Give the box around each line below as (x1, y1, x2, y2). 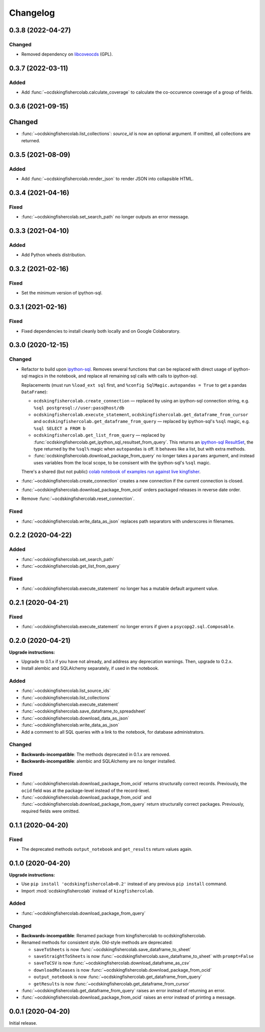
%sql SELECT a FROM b (33, 425, 86, 431)
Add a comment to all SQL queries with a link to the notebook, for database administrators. (21, 729, 205, 735)
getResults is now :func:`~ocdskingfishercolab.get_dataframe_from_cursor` (33, 980, 191, 986)
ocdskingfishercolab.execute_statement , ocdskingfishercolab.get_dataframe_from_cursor (33, 412, 249, 418)
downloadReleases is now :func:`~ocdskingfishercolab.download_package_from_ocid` (33, 967, 212, 973)
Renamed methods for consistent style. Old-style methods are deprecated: (21, 940, 173, 946)
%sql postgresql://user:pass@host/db (33, 405, 125, 411)
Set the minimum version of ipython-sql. (21, 290, 103, 296)
